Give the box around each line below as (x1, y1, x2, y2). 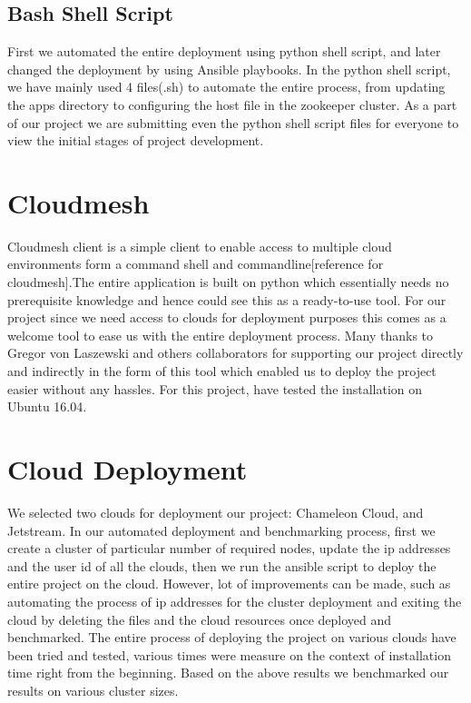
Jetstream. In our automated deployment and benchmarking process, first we (7, 520, 436, 540)
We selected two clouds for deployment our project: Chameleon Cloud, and (7, 502, 424, 521)
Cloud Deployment (7, 451, 248, 488)
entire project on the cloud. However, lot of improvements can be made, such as (7, 574, 451, 593)
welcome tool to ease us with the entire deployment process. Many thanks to (7, 325, 434, 344)
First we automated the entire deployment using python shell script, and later (7, 42, 441, 61)
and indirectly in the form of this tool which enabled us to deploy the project (7, 361, 437, 381)
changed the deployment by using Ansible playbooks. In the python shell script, (7, 59, 451, 78)
